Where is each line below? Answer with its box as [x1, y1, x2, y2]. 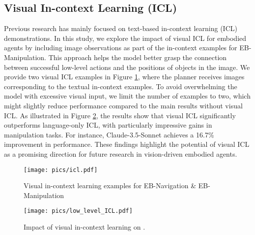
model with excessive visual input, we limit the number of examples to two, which [4, 91, 251, 101]
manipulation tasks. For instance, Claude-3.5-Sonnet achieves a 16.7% [4, 129, 214, 139]
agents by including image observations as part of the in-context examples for [4, 42, 237, 53]
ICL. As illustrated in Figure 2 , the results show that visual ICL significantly [4, 110, 236, 120]
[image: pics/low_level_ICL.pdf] [24, 207, 133, 215]
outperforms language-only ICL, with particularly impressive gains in [4, 120, 212, 130]
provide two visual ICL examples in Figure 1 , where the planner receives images [4, 71, 245, 82]
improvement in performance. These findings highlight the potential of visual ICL [4, 139, 250, 149]
